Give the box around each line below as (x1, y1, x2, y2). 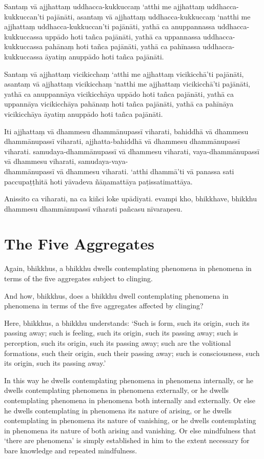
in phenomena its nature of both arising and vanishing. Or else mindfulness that (4, 425, 256, 435)
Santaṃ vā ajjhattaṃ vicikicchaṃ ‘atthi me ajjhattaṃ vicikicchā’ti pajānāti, (4, 68, 244, 79)
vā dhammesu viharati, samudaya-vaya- (4, 156, 128, 166)
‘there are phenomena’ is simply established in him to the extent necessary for (4, 435, 250, 446)
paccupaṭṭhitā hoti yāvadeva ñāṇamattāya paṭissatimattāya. (4, 176, 193, 186)
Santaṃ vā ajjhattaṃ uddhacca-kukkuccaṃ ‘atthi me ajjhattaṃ (4, 1, 205, 11)
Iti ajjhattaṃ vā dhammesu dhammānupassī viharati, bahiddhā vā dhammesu (4, 126, 249, 136)
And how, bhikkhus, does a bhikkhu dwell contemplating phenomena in (4, 290, 229, 301)
